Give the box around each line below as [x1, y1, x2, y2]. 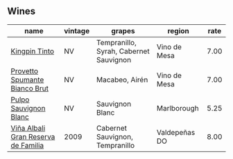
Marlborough [156, 103, 199, 113]
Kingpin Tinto [10, 46, 54, 56]
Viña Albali [10, 123, 46, 133]
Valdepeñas [156, 127, 196, 137]
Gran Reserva [10, 131, 55, 141]
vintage [64, 26, 90, 35]
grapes [111, 26, 135, 35]
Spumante [10, 75, 44, 84]
